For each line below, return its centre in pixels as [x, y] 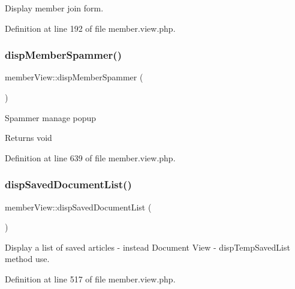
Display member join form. [54, 8]
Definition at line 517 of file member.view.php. [90, 279]
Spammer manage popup [51, 117]
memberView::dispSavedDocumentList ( [78, 207]
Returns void [28, 138]
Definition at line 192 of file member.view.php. [90, 28]
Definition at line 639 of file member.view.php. [90, 157]
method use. [27, 259]
